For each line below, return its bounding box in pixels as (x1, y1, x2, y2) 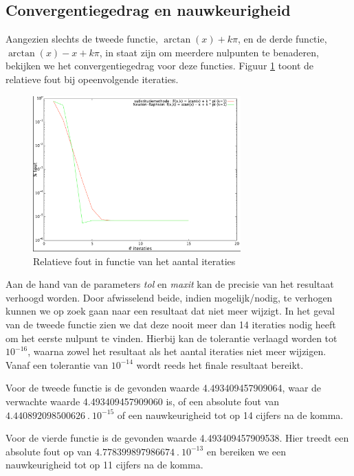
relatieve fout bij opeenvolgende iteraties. (5, 71, 179, 86)
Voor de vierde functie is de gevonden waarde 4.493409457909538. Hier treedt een (5, 431, 349, 445)
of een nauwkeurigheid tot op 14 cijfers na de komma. (117, 407, 344, 422)
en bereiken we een (206, 444, 286, 458)
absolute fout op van (5, 444, 92, 458)
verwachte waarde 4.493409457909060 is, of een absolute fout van (5, 394, 280, 408)
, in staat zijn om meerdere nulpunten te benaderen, (99, 45, 319, 59)
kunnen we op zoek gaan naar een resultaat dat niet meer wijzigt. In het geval (5, 304, 335, 318)
